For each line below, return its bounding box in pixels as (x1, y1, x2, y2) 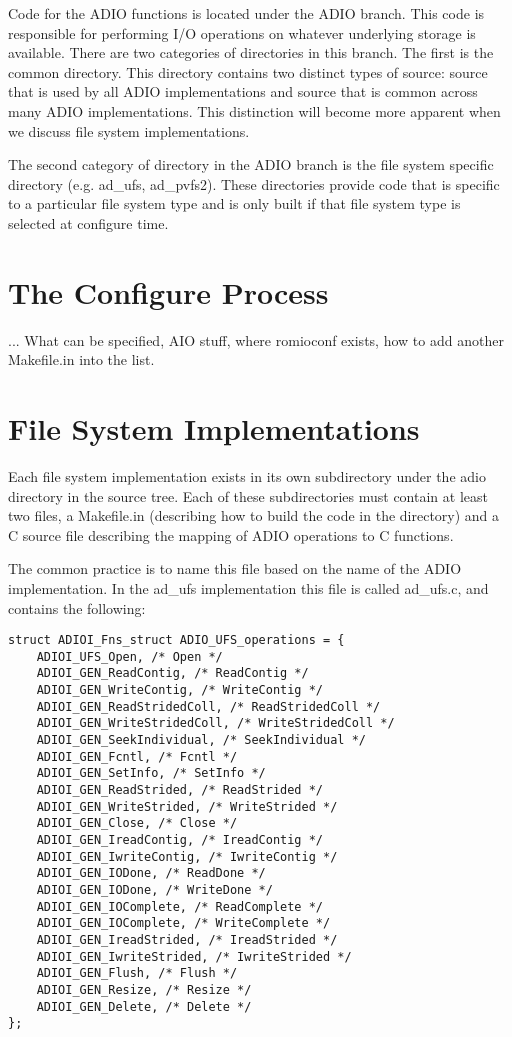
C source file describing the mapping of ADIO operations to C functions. (8, 524, 454, 545)
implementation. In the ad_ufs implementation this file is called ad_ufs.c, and (8, 577, 489, 598)
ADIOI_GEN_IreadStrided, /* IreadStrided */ (36, 932, 338, 947)
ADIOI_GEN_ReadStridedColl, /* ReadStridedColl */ (36, 699, 381, 714)
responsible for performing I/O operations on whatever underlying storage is (8, 22, 476, 43)
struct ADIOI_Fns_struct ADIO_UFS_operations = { (8, 633, 345, 648)
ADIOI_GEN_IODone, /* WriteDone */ (36, 882, 273, 897)
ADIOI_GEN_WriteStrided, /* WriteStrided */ (36, 799, 338, 814)
